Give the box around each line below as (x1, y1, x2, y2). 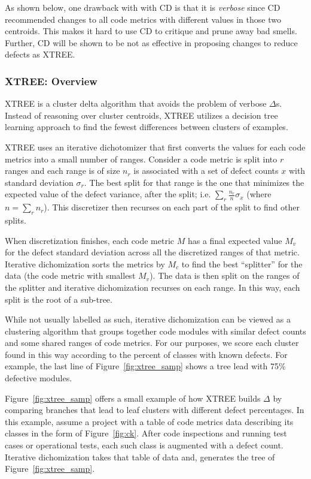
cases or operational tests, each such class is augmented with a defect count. (5, 439, 283, 451)
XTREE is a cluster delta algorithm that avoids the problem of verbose (5, 97, 267, 110)
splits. (5, 213, 26, 226)
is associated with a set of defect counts (133, 164, 279, 177)
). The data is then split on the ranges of (150, 269, 300, 282)
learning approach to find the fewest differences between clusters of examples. (5, 120, 288, 133)
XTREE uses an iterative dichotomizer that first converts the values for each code (5, 140, 306, 153)
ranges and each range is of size (5, 164, 120, 177)
